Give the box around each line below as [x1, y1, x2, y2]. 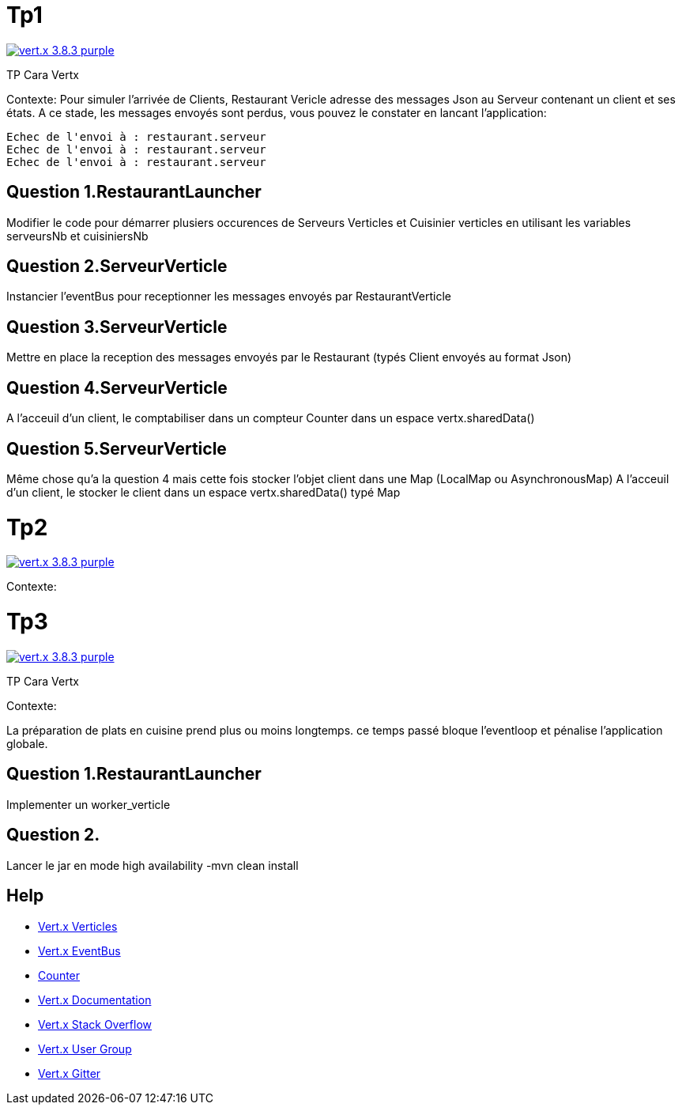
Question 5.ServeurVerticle [6, 438, 227, 459]
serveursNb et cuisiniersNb [6, 229, 149, 243]
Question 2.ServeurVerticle [6, 256, 228, 277]
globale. [6, 736, 48, 750]
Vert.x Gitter [38, 1066, 101, 1080]
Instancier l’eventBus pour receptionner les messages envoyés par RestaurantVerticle [6, 289, 451, 304]
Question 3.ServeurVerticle [6, 316, 228, 337]
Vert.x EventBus [38, 943, 121, 958]
